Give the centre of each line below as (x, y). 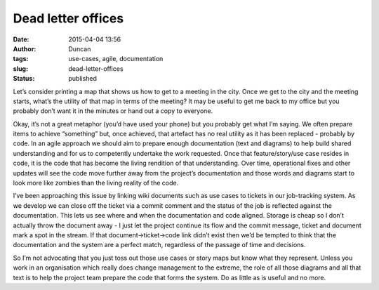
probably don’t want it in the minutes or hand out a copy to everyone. (113, 111)
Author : (25, 48)
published (83, 79)
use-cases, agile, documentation (116, 59)
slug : (20, 68)
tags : (21, 59)
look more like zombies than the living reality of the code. (96, 183)
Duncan (80, 48)
